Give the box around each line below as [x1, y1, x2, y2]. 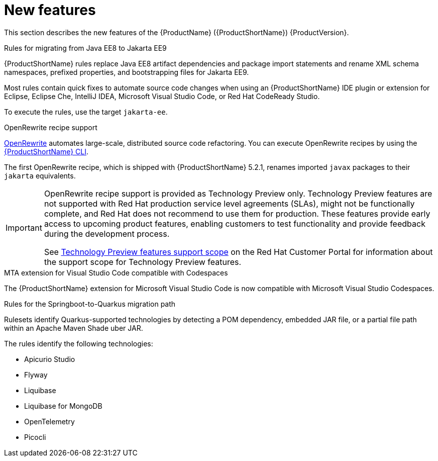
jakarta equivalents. [4, 171, 76, 180]
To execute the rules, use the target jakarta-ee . [4, 107, 168, 116]
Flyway [24, 370, 48, 379]
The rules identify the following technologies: [4, 339, 153, 348]
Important [6, 222, 42, 233]
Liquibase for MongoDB [24, 401, 102, 410]
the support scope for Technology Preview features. [44, 256, 242, 267]
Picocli [24, 432, 46, 441]
